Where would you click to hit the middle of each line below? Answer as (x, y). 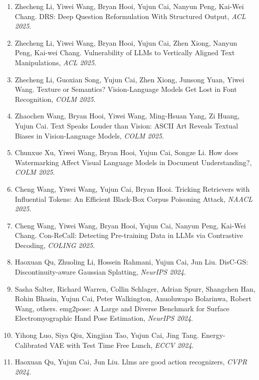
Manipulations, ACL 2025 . (55, 62)
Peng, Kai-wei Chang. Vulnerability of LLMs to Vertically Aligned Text (125, 52)
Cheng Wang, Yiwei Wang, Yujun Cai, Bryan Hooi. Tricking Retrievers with (132, 188)
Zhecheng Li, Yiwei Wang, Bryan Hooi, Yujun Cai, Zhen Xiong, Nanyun (126, 42)
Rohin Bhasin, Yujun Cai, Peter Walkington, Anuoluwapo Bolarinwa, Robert (133, 298)
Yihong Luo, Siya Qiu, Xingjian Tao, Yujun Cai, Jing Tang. (107, 335)
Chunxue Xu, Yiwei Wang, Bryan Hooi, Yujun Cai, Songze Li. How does (126, 152)
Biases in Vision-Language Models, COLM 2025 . (89, 135)
